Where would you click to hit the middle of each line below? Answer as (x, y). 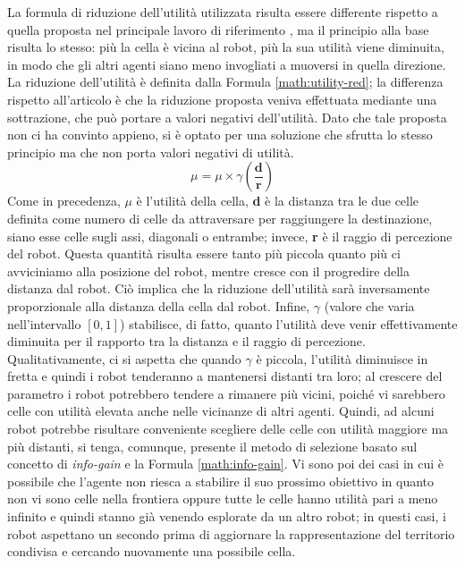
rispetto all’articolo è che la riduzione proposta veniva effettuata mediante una (222, 99)
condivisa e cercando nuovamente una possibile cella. (152, 551)
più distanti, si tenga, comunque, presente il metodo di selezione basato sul (212, 446)
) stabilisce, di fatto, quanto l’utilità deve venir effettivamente (289, 323)
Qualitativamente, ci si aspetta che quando (124, 358)
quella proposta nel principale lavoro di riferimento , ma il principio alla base (218, 29)
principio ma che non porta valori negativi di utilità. (151, 152)
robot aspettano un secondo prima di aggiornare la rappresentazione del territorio (231, 533)
